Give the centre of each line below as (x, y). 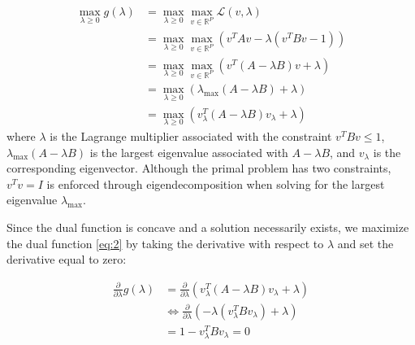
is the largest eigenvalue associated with (189, 152)
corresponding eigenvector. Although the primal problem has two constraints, (199, 168)
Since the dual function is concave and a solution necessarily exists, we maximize (208, 227)
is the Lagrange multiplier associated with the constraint (191, 135)
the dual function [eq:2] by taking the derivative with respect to (165, 243)
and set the (365, 243)
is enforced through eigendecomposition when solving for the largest (216, 183)
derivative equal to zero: (67, 259)
